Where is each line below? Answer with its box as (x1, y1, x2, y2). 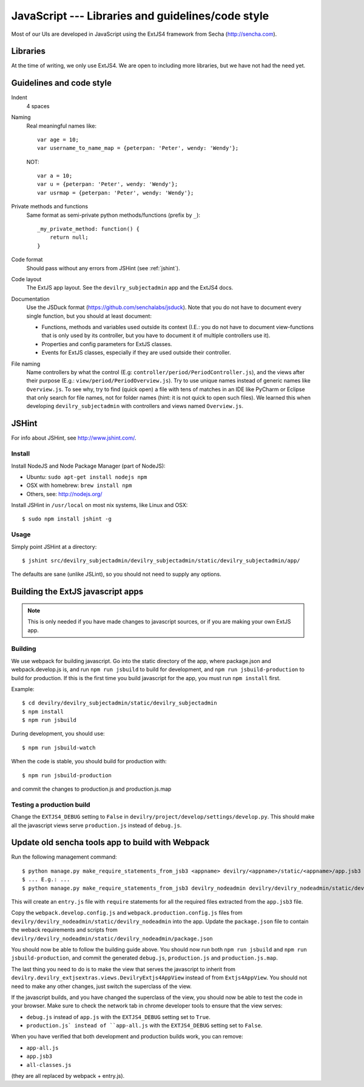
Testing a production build (11, 800, 90, 809)
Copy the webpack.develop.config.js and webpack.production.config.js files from (11, 909, 243, 916)
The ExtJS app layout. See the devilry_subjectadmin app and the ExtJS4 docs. (26, 284, 234, 291)
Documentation (11, 295, 50, 302)
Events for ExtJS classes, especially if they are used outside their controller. (41, 349, 231, 356)
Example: (11, 685, 35, 692)
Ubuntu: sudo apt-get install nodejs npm (26, 473, 147, 480)
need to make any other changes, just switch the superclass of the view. (11, 983, 192, 990)
